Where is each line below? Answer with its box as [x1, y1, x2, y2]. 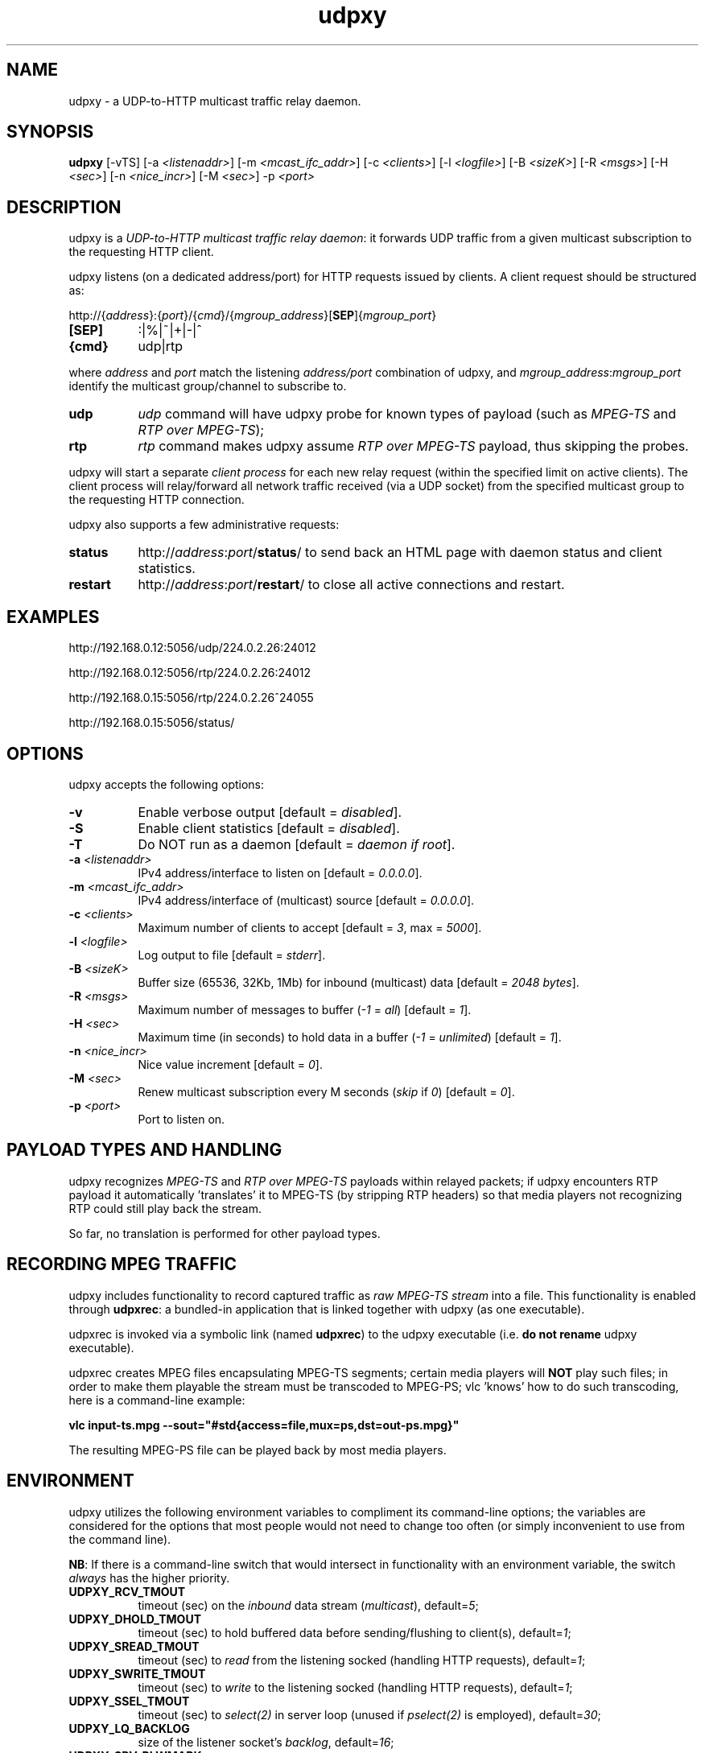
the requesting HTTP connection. [68, 493, 245, 507]
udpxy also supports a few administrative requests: [68, 518, 340, 532]
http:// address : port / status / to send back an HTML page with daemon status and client [138, 544, 662, 561]
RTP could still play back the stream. [68, 1201, 262, 1215]
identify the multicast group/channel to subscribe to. [68, 379, 347, 394]
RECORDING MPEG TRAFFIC [6, 1254, 237, 1275]
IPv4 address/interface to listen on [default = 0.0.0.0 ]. [138, 865, 423, 880]
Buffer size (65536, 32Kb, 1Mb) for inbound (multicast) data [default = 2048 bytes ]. [138, 975, 579, 989]
